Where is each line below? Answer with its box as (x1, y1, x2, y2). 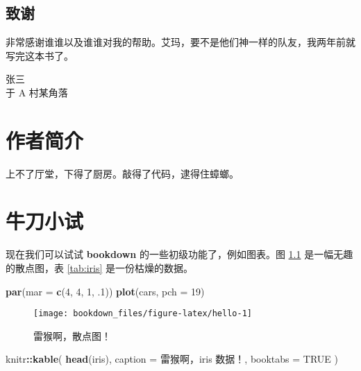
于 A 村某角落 (6, 85, 68, 99)
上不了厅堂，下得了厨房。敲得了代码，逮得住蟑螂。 (6, 166, 239, 180)
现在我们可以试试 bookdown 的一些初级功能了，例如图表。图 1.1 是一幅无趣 (6, 247, 353, 261)
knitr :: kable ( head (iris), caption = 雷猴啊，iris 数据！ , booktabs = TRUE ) (6, 352, 339, 366)
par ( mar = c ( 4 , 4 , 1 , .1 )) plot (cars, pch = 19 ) (6, 284, 205, 298)
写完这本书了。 (6, 48, 74, 62)
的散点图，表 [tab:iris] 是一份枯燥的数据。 (6, 261, 194, 275)
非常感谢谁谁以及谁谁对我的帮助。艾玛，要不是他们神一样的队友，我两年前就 (6, 35, 355, 49)
